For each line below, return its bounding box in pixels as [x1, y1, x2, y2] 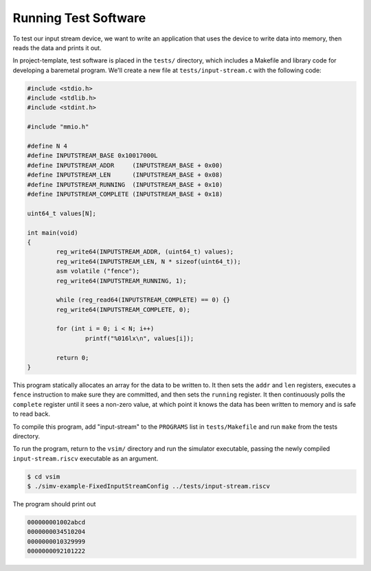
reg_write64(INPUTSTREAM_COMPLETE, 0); [56, 306, 190, 313]
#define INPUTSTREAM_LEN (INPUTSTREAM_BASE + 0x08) [27, 171, 223, 179]
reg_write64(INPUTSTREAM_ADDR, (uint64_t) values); [56, 248, 234, 256]
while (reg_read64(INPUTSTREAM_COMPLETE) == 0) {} [56, 296, 230, 304]
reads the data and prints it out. [12, 43, 102, 52]
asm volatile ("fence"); [56, 267, 140, 275]
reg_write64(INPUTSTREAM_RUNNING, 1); [56, 277, 187, 284]
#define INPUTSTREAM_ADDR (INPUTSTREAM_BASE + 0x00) [27, 161, 223, 169]
